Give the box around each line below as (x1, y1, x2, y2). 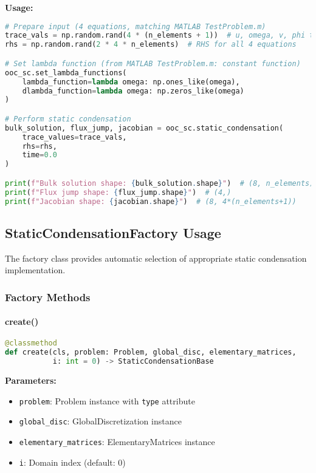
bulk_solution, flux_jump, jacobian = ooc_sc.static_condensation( (5, 123, 284, 132)
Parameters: (5, 374, 57, 387)
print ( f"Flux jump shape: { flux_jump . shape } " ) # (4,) (5, 188, 232, 197)
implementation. (5, 264, 66, 276)
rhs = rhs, (22, 141, 57, 151)
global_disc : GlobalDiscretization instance (19, 415, 182, 427)
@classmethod (5, 339, 57, 348)
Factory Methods (5, 289, 91, 304)
